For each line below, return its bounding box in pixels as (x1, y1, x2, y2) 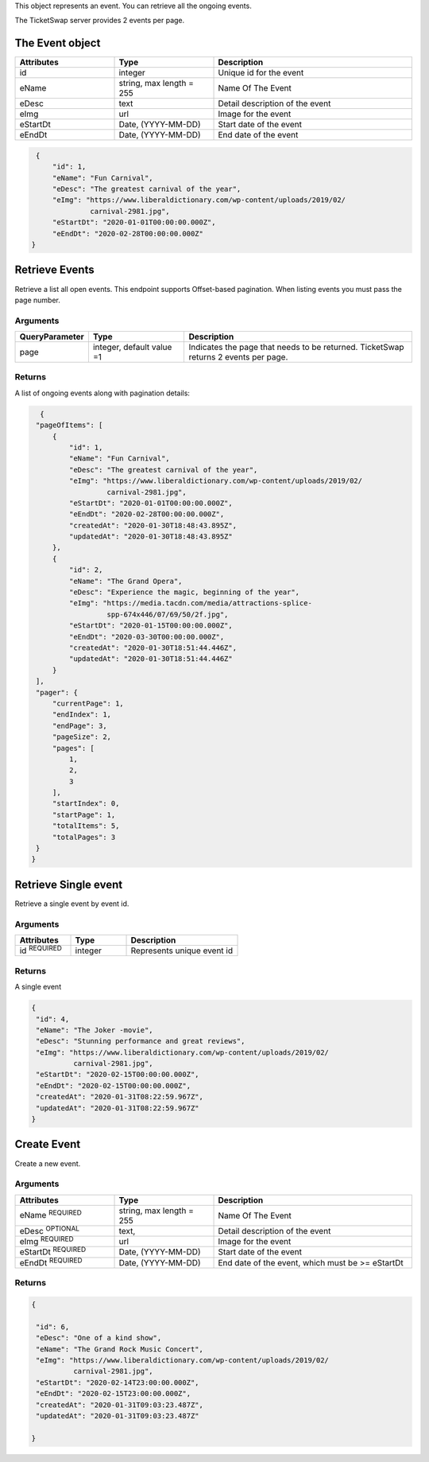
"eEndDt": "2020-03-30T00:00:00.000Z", (68, 632, 225, 641)
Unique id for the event (218, 68, 304, 79)
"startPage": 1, (52, 810, 116, 819)
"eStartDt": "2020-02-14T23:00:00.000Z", (36, 1378, 199, 1387)
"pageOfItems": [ (36, 421, 103, 430)
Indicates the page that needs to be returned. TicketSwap (188, 342, 404, 353)
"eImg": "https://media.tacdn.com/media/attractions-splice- (68, 599, 313, 608)
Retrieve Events (14, 263, 95, 277)
